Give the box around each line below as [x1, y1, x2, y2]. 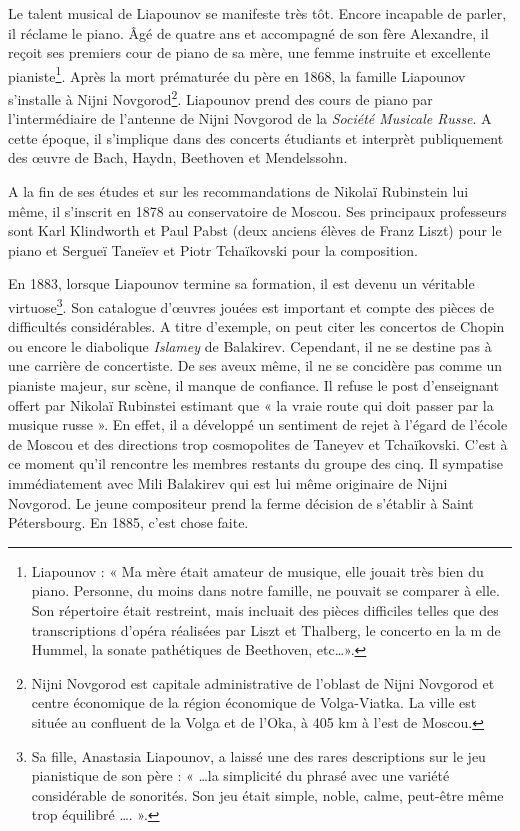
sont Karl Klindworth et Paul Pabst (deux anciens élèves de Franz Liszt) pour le [8, 220, 502, 241]
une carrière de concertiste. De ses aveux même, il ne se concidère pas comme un [8, 355, 503, 376]
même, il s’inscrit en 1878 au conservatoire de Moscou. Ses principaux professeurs [8, 200, 507, 221]
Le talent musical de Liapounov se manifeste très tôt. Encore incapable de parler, [8, 3, 507, 23]
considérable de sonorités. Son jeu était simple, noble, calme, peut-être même [31, 784, 504, 805]
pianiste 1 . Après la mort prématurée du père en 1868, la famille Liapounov [8, 62, 466, 86]
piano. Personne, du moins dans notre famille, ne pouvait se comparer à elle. [31, 580, 500, 601]
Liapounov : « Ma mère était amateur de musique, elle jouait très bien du [31, 560, 484, 581]
